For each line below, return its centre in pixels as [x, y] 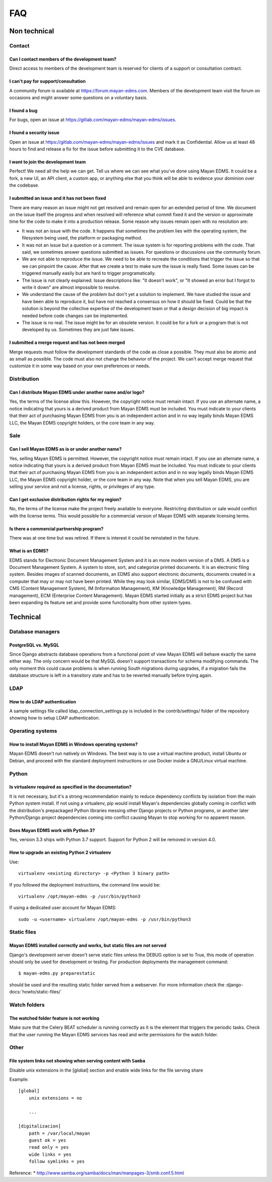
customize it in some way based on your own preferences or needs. [80, 366]
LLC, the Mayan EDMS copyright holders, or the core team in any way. [82, 423]
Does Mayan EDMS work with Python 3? [52, 830]
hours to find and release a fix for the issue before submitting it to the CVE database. [97, 149]
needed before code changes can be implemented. [75, 316]
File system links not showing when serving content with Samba [77, 1061]
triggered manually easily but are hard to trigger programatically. [89, 273]
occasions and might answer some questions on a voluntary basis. [79, 97]
